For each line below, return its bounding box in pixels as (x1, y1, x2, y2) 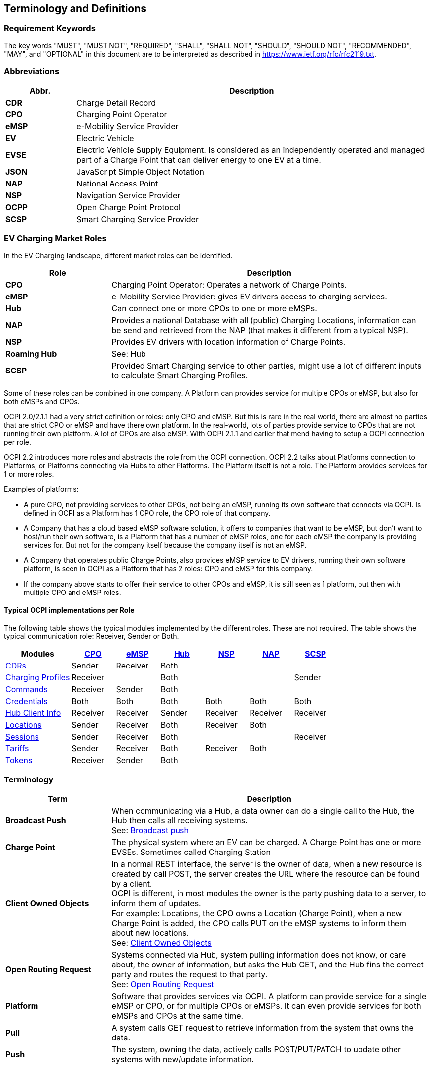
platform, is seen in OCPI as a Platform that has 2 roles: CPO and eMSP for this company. (24, 564, 313, 573)
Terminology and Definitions (4, 2, 147, 15)
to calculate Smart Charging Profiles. (111, 371, 248, 381)
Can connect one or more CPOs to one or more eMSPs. (111, 303, 317, 314)
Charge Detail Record (76, 97, 156, 108)
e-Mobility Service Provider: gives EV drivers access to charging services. (111, 292, 387, 302)
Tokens (5, 755, 33, 765)
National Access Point (76, 178, 158, 188)
